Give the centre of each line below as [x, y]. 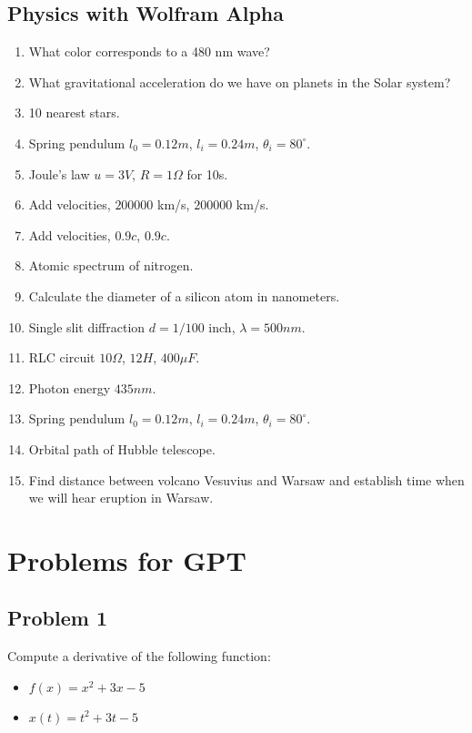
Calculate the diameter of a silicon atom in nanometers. [184, 295]
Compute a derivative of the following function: [139, 656]
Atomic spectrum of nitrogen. [111, 265]
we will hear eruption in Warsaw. [121, 498]
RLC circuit [62, 357]
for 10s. [207, 173]
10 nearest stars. [74, 112]
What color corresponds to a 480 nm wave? [149, 51]
